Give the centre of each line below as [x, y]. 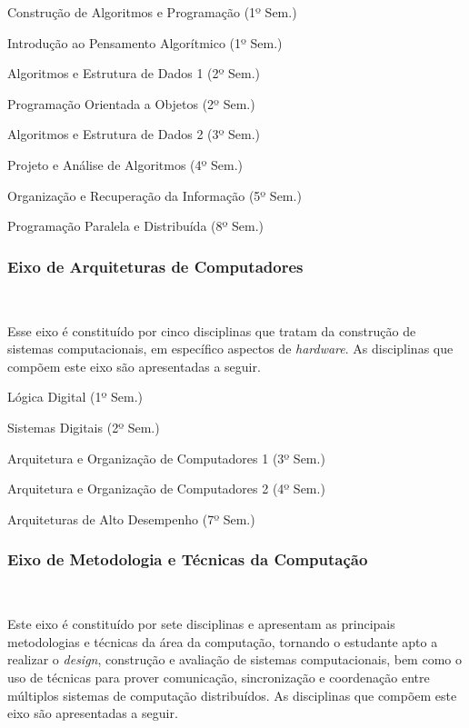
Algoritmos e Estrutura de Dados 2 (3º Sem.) [134, 134]
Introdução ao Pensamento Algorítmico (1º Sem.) [145, 42]
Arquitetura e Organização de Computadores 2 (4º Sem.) [166, 489]
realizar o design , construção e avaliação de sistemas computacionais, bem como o [234, 659]
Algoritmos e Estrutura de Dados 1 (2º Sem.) [134, 73]
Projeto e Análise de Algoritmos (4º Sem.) [125, 164]
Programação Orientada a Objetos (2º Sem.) [131, 103]
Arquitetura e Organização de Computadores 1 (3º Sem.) [166, 458]
